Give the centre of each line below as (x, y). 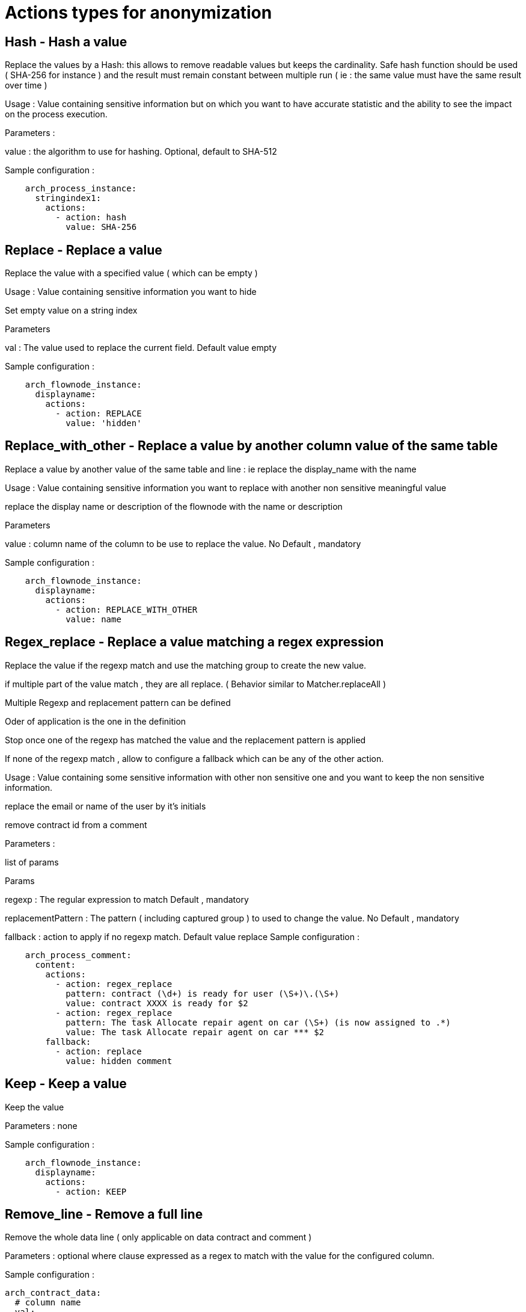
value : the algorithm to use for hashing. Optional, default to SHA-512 (141, 152)
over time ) (26, 85)
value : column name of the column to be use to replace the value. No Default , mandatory (183, 543)
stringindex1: (68, 198)
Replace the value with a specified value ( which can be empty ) (131, 273)
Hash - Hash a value (66, 42)
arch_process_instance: (81, 189)
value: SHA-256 (101, 227)
